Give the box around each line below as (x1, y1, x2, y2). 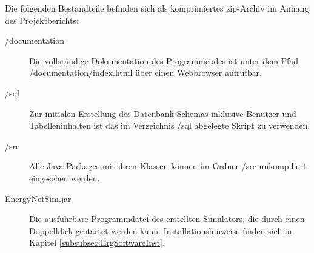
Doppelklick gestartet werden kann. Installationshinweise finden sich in (29, 224, 292, 237)
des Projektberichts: (5, 13, 79, 26)
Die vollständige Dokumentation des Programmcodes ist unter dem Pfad (29, 54, 299, 67)
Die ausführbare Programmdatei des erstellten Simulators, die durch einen (29, 212, 305, 225)
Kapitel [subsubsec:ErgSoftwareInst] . (29, 236, 165, 249)
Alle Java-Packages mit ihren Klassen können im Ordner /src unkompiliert (29, 160, 307, 172)
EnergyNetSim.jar (5, 192, 72, 204)
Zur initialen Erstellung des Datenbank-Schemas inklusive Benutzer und (29, 107, 296, 120)
